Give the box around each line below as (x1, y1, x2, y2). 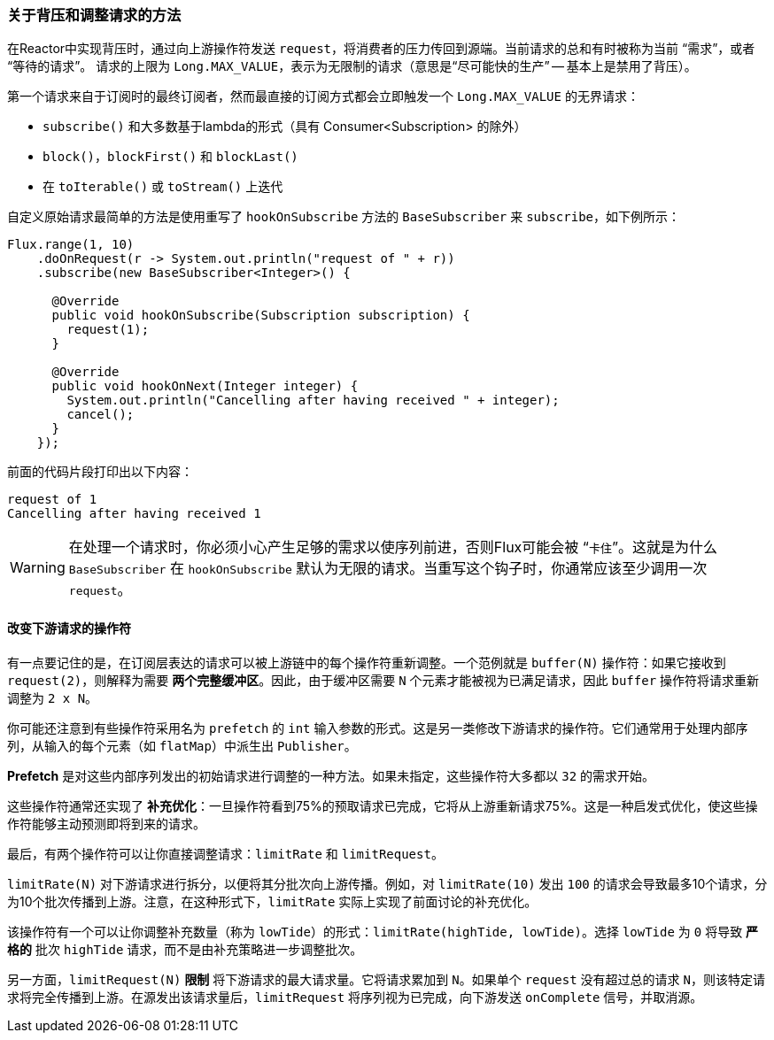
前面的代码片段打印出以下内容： (7, 464, 193, 480)
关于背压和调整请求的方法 (7, 6, 182, 24)
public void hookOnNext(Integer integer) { (51, 379, 359, 394)
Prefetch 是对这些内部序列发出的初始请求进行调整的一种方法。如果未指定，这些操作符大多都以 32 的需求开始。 (7, 767, 654, 783)
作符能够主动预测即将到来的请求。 (7, 815, 205, 831)
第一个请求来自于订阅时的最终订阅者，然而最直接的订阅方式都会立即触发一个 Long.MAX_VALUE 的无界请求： (7, 89, 639, 104)
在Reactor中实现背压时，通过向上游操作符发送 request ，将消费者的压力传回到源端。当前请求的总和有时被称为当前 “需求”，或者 (7, 41, 755, 57)
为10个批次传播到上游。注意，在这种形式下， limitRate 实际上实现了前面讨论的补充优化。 (7, 893, 538, 909)
